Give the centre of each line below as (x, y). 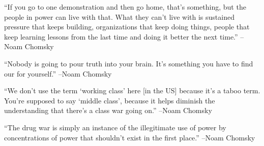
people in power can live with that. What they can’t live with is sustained (119, 16)
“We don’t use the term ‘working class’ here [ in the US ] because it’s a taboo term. (132, 90)
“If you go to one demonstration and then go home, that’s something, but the (125, 7)
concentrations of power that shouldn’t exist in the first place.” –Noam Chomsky (130, 137)
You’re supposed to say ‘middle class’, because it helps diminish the (110, 100)
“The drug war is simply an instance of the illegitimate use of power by (115, 127)
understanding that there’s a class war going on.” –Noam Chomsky (108, 110)
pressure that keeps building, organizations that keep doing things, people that (127, 27)
